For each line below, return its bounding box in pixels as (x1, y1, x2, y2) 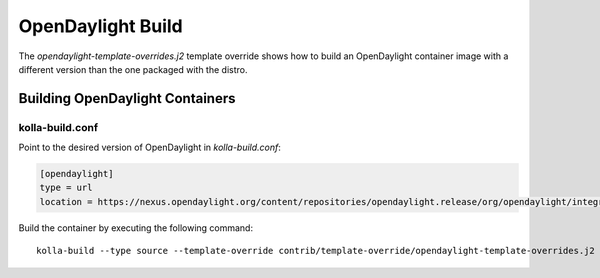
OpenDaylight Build (18, 15, 184, 37)
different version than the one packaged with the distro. (18, 63, 248, 75)
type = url (39, 182, 93, 194)
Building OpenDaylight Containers (18, 90, 236, 107)
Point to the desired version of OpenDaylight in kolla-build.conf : (18, 141, 282, 154)
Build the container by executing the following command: (18, 221, 254, 234)
